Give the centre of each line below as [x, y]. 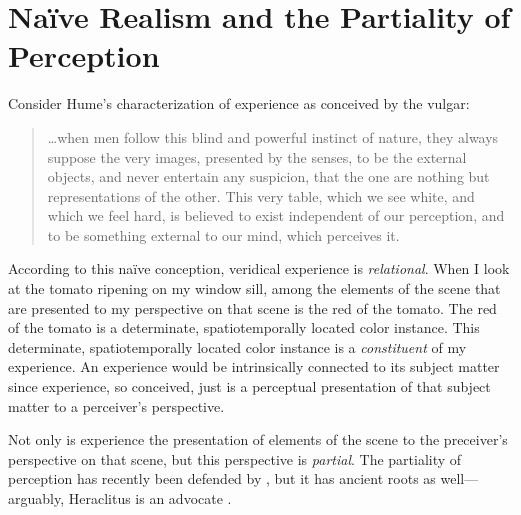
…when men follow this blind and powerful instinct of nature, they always [273, 136]
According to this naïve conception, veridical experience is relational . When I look [259, 268]
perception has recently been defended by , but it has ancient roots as [222, 478]
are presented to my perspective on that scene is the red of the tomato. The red [252, 307]
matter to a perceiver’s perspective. [116, 405]
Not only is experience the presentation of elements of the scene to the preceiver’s [258, 439]
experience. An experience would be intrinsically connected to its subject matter [254, 366]
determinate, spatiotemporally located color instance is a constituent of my [237, 346]
